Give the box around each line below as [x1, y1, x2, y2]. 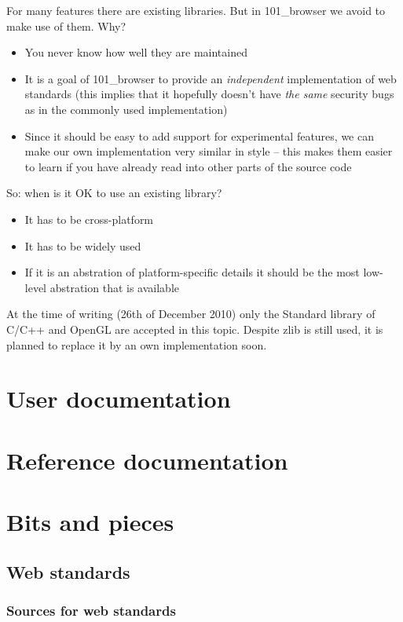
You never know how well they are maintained [24, 44, 247, 60]
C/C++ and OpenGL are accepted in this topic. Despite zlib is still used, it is [6, 320, 383, 337]
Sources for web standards [6, 600, 176, 620]
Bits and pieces [6, 506, 174, 538]
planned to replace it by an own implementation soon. [6, 336, 267, 353]
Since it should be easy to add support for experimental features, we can [24, 127, 374, 144]
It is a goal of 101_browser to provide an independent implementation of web [24, 70, 397, 86]
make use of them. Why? [6, 17, 126, 34]
